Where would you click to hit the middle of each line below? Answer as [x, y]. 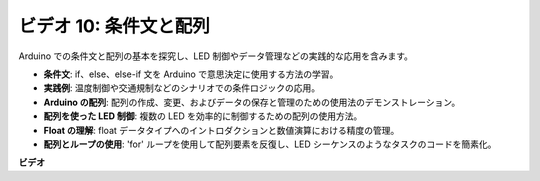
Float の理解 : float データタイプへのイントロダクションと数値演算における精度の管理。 [221, 130]
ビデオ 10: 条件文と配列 [114, 26]
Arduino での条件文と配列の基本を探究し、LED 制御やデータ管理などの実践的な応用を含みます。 [216, 56]
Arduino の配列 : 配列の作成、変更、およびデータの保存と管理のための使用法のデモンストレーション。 [252, 102]
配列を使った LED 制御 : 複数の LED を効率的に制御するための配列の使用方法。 [203, 116]
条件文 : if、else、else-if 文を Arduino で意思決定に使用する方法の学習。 [191, 74]
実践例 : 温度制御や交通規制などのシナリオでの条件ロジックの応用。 [181, 88]
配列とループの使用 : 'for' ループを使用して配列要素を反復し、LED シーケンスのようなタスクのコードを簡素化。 [270, 144]
